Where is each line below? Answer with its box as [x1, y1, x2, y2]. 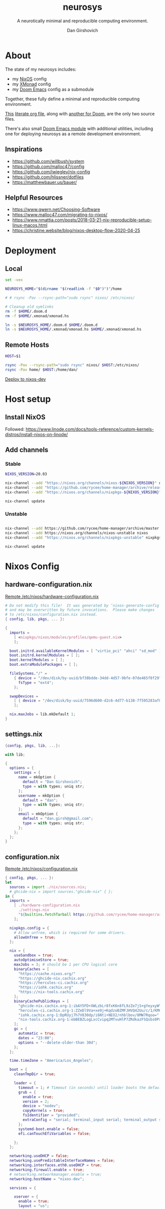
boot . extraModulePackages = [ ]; [9, 662, 78, 667]
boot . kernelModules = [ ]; [9, 657, 65, 663]
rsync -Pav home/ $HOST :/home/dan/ [5, 367, 78, 372]
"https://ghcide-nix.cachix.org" [18, 976, 87, 981]
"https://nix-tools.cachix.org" [18, 990, 84, 995]
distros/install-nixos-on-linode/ [5, 431, 68, 437]
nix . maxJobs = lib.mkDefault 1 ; [9, 712, 76, 717]
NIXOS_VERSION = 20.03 [5, 472, 48, 477]
